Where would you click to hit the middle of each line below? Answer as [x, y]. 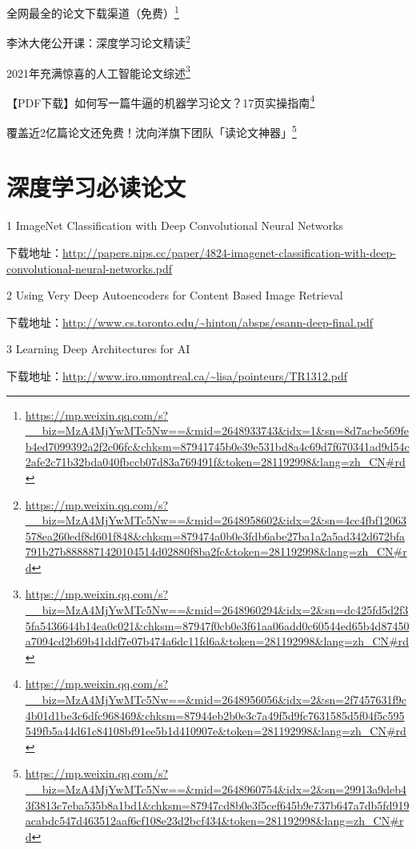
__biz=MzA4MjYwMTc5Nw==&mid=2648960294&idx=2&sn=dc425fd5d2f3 [217, 610]
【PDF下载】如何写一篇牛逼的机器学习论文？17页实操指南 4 [161, 101]
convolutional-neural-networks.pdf [90, 268]
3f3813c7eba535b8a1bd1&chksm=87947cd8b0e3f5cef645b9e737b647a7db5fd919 [217, 805]
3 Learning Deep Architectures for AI [98, 349]
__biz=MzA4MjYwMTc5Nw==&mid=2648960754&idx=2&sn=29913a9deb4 [216, 789]
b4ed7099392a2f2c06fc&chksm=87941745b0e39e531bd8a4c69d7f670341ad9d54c [217, 446]
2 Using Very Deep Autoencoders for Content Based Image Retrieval [175, 295]
